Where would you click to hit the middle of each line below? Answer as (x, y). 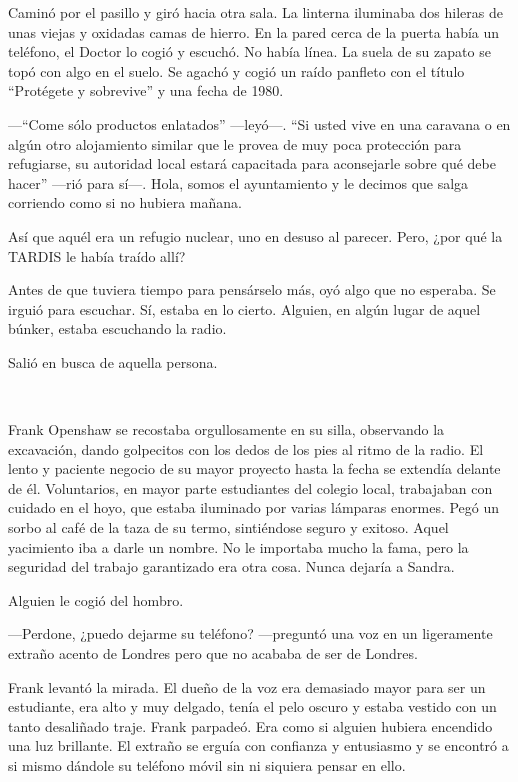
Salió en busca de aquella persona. (113, 361)
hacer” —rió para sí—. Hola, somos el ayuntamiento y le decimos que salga (238, 182)
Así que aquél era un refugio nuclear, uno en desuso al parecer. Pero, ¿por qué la (255, 235)
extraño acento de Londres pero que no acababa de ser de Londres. (213, 653)
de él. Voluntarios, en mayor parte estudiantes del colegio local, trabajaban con (250, 487)
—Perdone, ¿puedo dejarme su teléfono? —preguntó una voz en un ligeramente (250, 633)
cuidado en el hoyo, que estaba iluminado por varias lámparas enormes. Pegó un (254, 507)
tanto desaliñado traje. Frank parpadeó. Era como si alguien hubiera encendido (250, 725)
